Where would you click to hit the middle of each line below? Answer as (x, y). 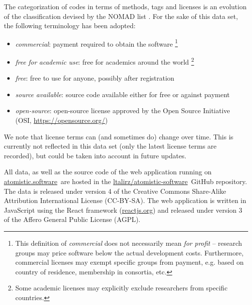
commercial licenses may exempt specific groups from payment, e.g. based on (129, 262)
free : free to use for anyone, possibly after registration (95, 78)
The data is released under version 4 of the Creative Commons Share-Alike (115, 191)
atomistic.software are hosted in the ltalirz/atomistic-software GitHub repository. (126, 181)
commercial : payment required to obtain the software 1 (96, 43)
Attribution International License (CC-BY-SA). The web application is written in (125, 200)
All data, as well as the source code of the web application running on (108, 172)
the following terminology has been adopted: (70, 25)
